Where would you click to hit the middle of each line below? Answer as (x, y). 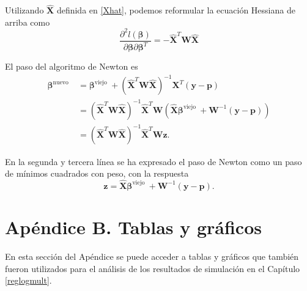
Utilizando (24, 10)
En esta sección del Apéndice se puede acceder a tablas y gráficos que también (152, 256)
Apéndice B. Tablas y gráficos (133, 227)
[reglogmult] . (28, 280)
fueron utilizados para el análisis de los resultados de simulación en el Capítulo (153, 268)
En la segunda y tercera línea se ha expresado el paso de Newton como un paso (153, 161)
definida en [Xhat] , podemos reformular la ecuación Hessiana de (176, 10)
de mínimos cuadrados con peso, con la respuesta (97, 173)
